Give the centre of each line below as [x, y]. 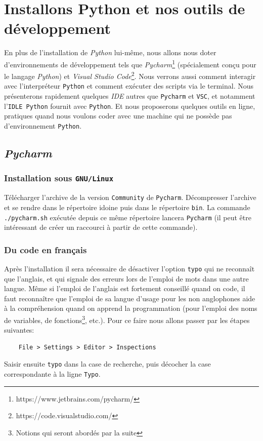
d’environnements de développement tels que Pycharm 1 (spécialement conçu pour [130, 63]
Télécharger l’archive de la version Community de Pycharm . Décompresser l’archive [130, 197]
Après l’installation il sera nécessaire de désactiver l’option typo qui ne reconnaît [129, 268]
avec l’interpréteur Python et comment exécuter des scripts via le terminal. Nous [129, 86]
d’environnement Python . [43, 125]
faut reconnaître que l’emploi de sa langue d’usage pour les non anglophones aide [130, 298]
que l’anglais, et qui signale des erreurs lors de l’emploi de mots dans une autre [126, 278]
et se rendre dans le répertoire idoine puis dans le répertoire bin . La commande [127, 207]
